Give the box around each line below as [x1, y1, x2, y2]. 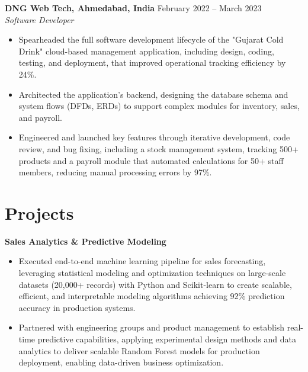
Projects [5, 200, 74, 225]
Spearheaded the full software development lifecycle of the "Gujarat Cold [18, 33, 284, 46]
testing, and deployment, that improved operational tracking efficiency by [18, 56, 286, 69]
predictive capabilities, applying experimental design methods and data [37, 333, 296, 345]
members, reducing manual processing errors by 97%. [18, 166, 212, 178]
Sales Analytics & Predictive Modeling [5, 235, 166, 247]
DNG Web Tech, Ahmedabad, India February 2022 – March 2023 [5, 2, 262, 14]
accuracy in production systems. [18, 301, 136, 313]
